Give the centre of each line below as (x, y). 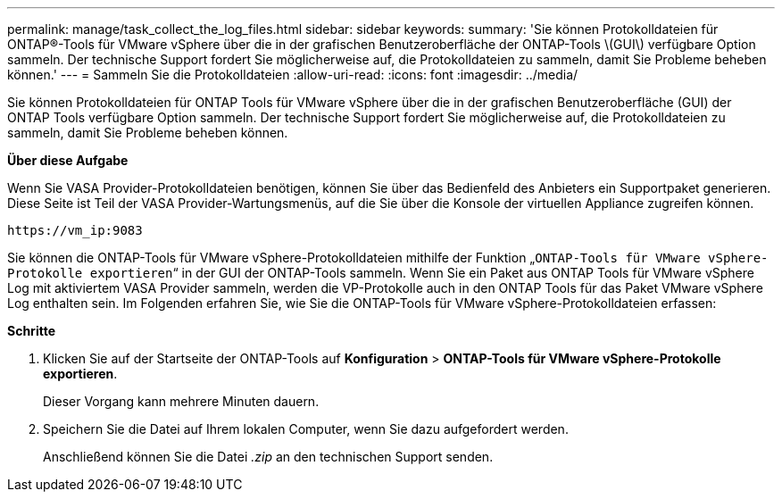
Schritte (31, 331)
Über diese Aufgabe (68, 160)
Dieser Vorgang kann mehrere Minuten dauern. (181, 401)
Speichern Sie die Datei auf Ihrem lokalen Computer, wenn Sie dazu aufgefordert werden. (306, 429)
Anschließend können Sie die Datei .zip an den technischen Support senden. (268, 457)
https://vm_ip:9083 (75, 230)
